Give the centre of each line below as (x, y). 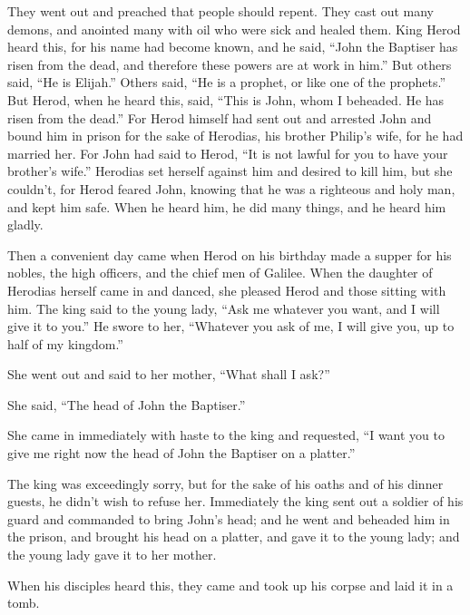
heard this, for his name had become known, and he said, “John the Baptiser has (233, 47)
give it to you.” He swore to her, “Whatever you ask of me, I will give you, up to (231, 326)
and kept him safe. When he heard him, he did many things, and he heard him (227, 206)
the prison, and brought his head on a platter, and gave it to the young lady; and (234, 537)
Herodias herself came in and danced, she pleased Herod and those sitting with (227, 290)
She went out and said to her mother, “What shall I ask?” (169, 374)
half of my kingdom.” (65, 343)
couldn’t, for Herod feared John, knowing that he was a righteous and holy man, (231, 188)
